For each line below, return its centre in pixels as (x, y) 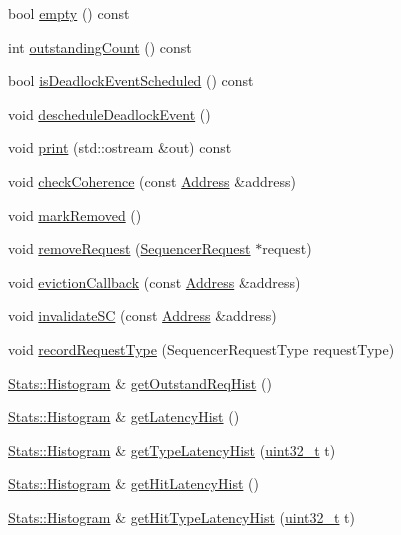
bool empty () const (69, 13)
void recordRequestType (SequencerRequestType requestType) (201, 348)
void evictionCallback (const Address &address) (154, 281)
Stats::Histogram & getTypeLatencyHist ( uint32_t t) (172, 449)
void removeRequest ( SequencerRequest (129, 248)
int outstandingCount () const (100, 46)
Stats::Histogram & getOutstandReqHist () (140, 382)
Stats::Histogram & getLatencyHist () (124, 416)
